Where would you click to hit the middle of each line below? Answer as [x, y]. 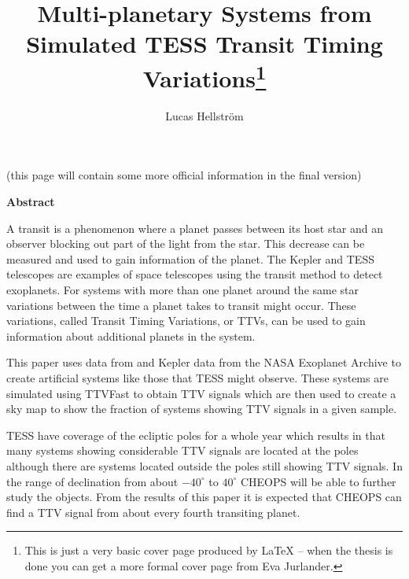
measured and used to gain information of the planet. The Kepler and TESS [190, 258]
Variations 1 [204, 76]
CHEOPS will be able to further [318, 481]
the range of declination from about [92, 481]
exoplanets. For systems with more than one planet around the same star [183, 289]
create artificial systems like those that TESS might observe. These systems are [197, 377]
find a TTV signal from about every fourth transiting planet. [153, 512]
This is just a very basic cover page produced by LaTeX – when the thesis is [209, 550]
